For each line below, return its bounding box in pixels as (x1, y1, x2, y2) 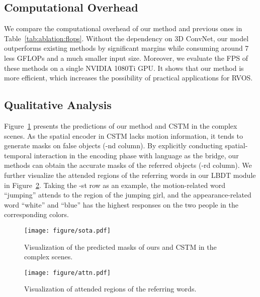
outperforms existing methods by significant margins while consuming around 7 (4, 43, 249, 53)
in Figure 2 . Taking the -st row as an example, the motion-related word (4, 179, 225, 190)
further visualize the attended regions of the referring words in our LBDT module (4, 169, 256, 180)
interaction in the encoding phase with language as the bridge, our (34, 150, 239, 160)
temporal (4, 150, 32, 160)
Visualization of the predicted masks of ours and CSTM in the (24, 241, 217, 252)
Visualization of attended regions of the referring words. (24, 283, 197, 294)
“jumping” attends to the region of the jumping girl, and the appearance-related (4, 189, 251, 200)
